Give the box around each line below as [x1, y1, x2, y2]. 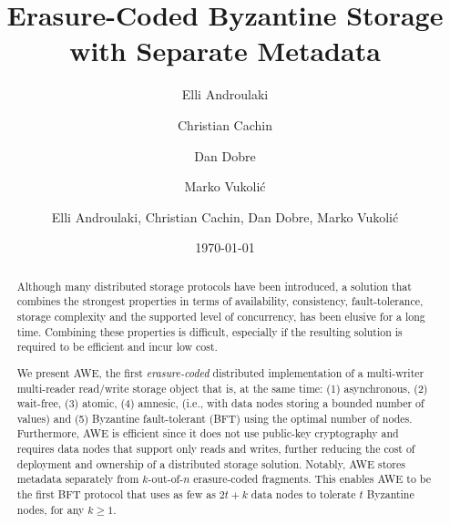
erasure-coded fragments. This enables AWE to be [193, 471, 432, 487]
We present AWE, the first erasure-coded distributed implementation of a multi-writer [16, 365, 424, 380]
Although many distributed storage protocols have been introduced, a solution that [16, 278, 412, 293]
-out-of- [148, 471, 184, 487]
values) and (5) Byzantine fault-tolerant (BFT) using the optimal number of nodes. [16, 410, 413, 426]
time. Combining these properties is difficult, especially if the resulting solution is [16, 324, 403, 339]
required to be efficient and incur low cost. [16, 339, 218, 354]
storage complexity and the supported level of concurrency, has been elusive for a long [16, 308, 425, 324]
